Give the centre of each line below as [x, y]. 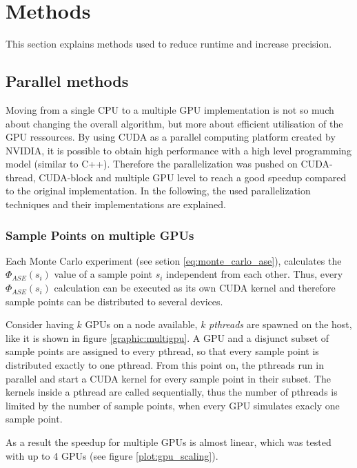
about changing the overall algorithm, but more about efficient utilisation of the [174, 123]
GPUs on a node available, [141, 324]
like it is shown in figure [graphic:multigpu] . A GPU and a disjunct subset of [167, 337]
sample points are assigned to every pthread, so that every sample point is [162, 351]
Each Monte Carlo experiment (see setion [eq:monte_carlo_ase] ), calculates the [174, 260]
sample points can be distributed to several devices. [114, 301]
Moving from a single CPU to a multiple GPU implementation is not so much [170, 109]
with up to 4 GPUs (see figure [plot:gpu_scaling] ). [112, 455]
